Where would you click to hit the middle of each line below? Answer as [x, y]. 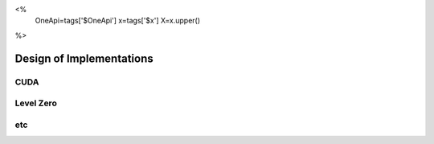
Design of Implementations [84, 58]
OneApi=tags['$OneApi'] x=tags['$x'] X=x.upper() [118, 21]
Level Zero [36, 103]
